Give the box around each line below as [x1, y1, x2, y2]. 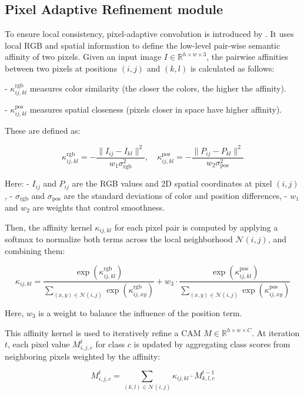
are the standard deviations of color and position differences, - [64, 189, 288, 201]
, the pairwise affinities [206, 50, 288, 63]
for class [95, 338, 125, 350]
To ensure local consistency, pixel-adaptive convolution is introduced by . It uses [5, 28, 294, 40]
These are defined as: [5, 124, 81, 137]
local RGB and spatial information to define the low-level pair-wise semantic [5, 39, 280, 51]
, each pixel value [8, 338, 70, 350]
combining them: [5, 244, 65, 256]
